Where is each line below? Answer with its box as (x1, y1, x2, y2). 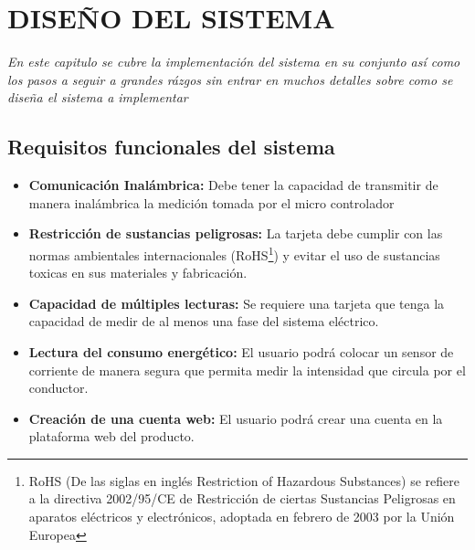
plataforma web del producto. (28, 427, 195, 446)
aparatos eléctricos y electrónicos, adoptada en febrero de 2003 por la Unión (28, 507, 455, 526)
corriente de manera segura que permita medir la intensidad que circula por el (28, 360, 466, 379)
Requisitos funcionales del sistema (7, 132, 335, 161)
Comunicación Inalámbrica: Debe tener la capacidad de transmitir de (28, 175, 438, 195)
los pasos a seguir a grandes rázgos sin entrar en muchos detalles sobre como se (7, 69, 453, 89)
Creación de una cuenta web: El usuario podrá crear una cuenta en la (28, 408, 443, 428)
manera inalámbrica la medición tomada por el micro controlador (28, 193, 395, 212)
